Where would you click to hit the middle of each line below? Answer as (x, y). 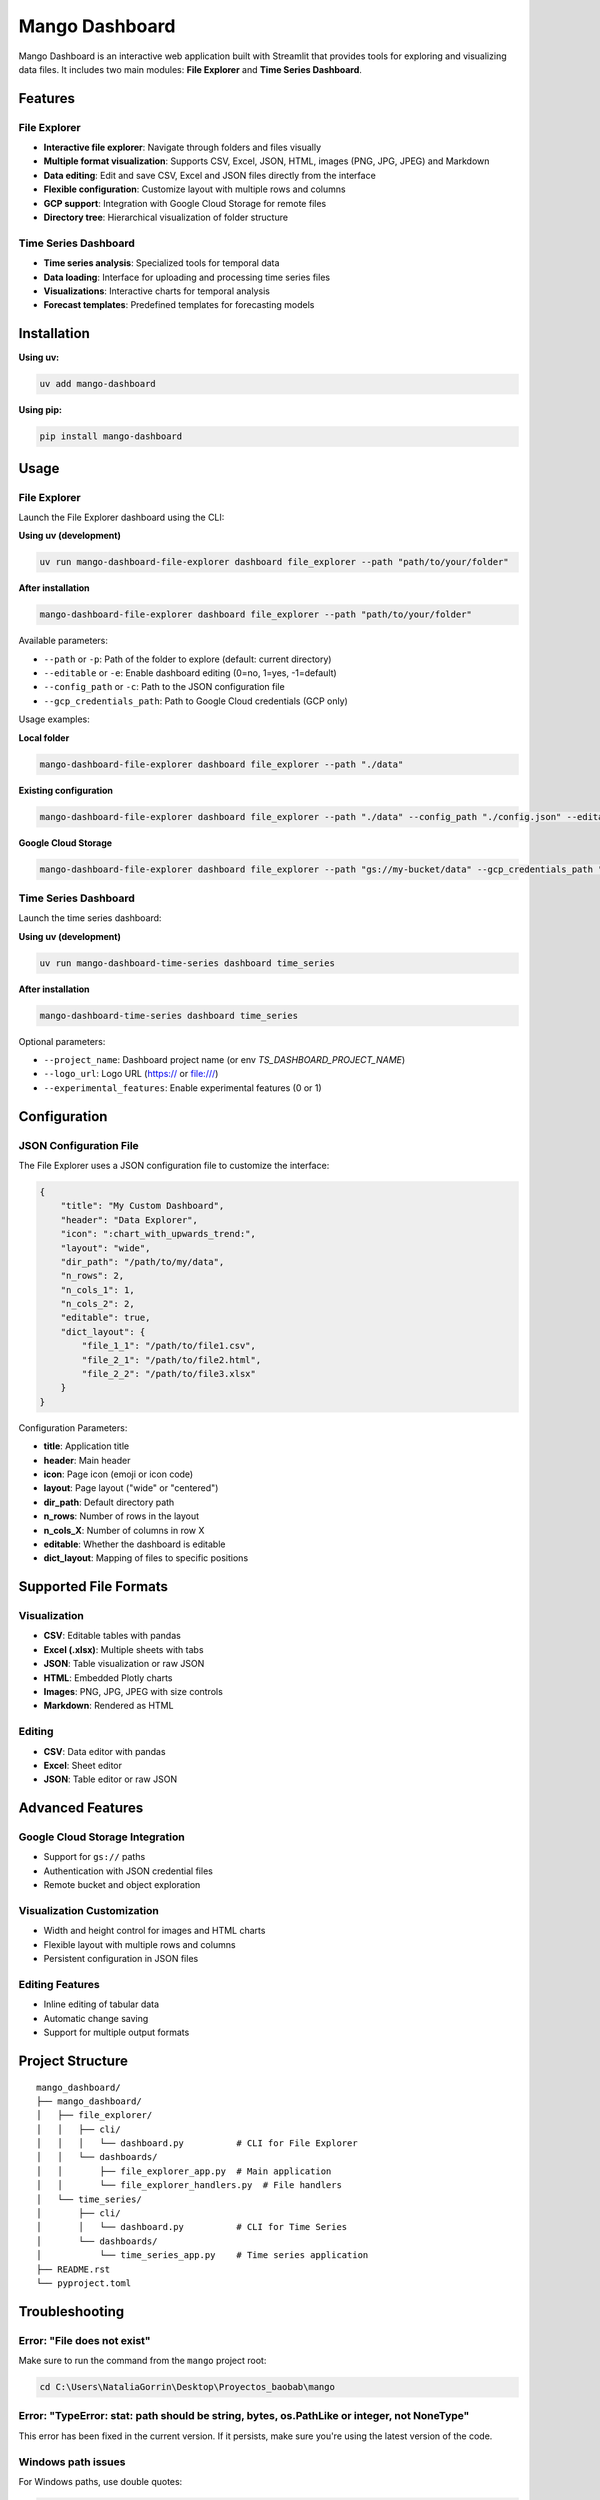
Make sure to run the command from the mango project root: (142, 2361)
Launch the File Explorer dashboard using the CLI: (121, 517)
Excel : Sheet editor (83, 1765)
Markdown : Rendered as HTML (108, 1706)
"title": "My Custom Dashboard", (142, 1206)
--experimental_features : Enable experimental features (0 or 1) (182, 1087)
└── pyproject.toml (84, 2283)
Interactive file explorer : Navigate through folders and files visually (182, 147)
